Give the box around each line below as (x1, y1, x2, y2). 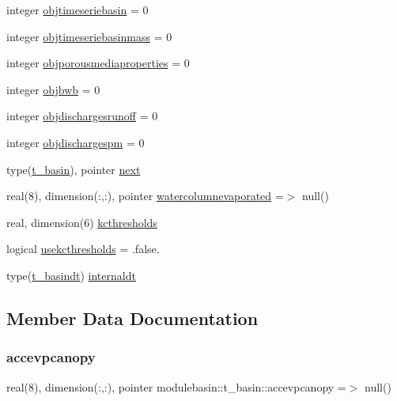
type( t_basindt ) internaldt (6, 267, 136, 283)
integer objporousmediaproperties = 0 (6, 55, 190, 71)
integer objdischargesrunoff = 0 (6, 108, 158, 124)
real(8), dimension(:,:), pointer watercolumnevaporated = (6, 187, 284, 204)
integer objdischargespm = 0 (6, 134, 145, 150)
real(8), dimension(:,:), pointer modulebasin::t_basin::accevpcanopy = (6, 378, 346, 395)
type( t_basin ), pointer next (6, 161, 141, 177)
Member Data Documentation (6, 305, 259, 330)
